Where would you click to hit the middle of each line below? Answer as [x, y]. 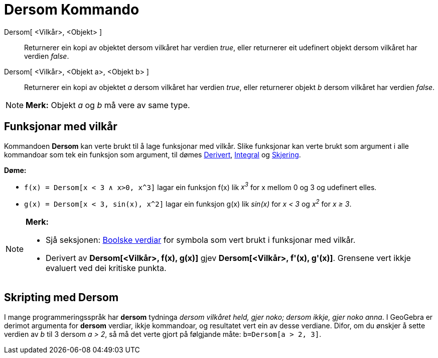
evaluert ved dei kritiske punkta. [106, 268]
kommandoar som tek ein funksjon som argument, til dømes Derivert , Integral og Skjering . [153, 154]
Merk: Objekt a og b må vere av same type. [108, 105]
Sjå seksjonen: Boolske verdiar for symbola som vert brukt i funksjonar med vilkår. [201, 240]
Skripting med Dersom [61, 298]
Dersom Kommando [72, 10]
